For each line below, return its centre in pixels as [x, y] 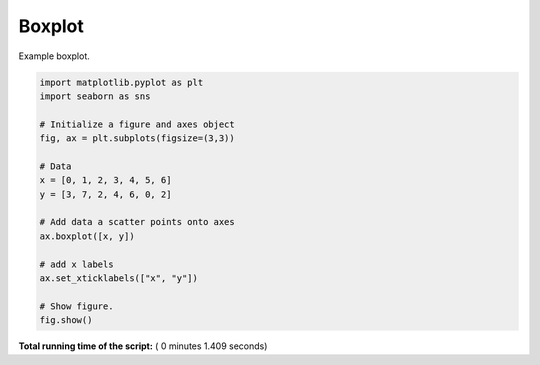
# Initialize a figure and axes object [137, 124]
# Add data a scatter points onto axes [137, 222]
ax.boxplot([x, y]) [87, 236]
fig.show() [66, 320]
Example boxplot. [54, 56]
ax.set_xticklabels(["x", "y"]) [119, 278]
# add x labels [76, 264]
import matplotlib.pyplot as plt [121, 82]
